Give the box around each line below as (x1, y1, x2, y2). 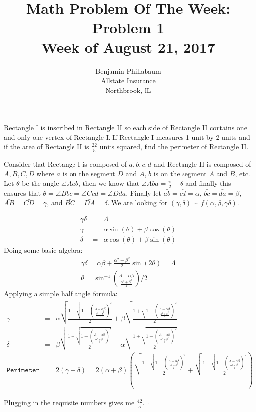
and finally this (185, 178, 231, 188)
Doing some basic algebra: (4, 245, 83, 255)
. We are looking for (107, 197, 168, 208)
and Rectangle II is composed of (153, 158, 251, 169)
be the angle (22, 178, 59, 188)
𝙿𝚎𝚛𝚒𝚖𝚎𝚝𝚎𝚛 (6, 367, 39, 374)
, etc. (235, 168, 250, 179)
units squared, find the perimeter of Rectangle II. (99, 141, 249, 152)
